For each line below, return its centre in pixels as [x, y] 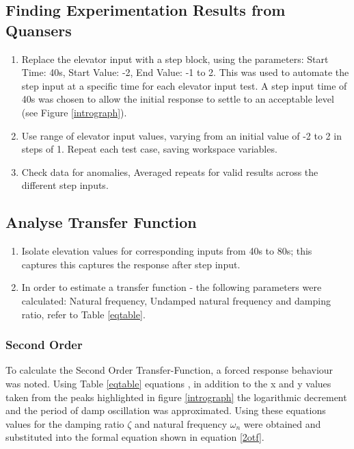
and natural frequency [181, 423]
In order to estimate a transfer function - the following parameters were [172, 287]
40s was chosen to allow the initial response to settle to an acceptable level [178, 99]
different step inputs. [65, 185]
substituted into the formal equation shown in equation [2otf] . [135, 437]
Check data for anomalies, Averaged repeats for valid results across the [170, 171]
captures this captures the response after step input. [131, 264]
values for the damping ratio [65, 423]
